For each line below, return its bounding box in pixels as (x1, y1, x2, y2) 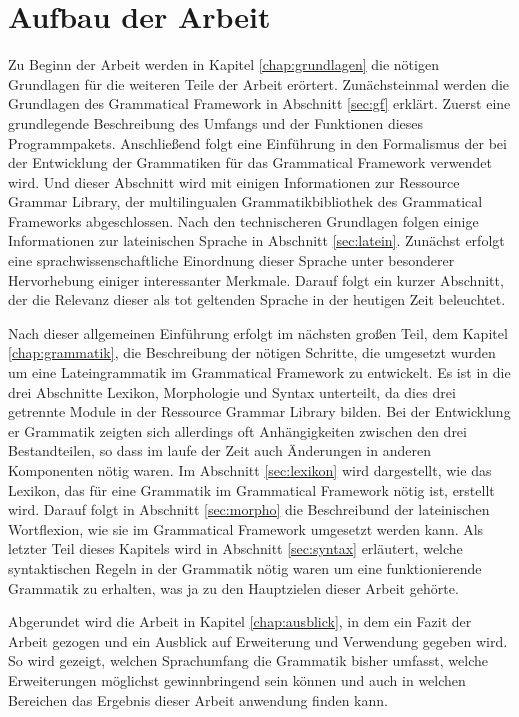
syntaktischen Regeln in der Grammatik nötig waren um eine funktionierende (8, 557, 482, 578)
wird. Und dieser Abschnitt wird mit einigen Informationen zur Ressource (8, 171, 460, 192)
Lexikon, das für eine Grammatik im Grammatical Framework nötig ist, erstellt (8, 479, 495, 500)
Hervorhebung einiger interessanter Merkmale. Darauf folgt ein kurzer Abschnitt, (8, 269, 504, 290)
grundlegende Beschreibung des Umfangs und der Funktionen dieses (8, 112, 424, 133)
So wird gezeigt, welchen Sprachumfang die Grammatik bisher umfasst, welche (8, 650, 488, 671)
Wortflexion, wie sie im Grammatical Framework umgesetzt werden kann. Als (8, 518, 484, 539)
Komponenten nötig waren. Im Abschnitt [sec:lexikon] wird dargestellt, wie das (8, 460, 492, 480)
